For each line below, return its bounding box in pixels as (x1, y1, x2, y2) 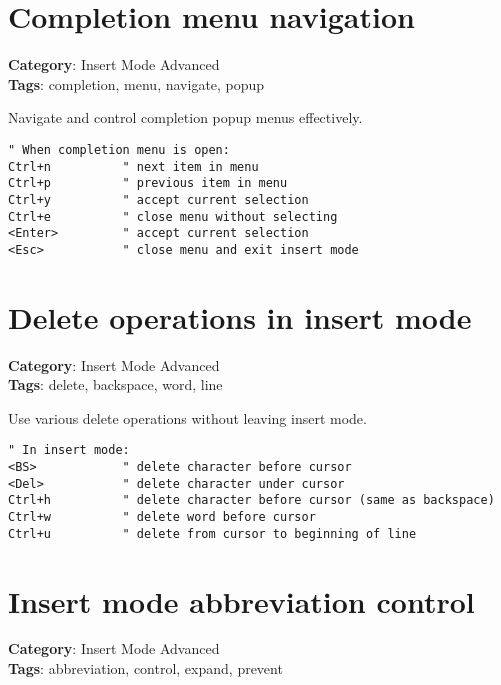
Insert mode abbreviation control (8, 580, 475, 621)
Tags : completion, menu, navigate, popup (8, 73, 265, 94)
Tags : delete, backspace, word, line (8, 374, 223, 395)
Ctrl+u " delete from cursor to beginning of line (8, 526, 417, 541)
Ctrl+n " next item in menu (8, 159, 259, 174)
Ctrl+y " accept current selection (8, 192, 309, 207)
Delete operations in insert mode (8, 296, 472, 337)
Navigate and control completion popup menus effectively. (8, 107, 363, 128)
